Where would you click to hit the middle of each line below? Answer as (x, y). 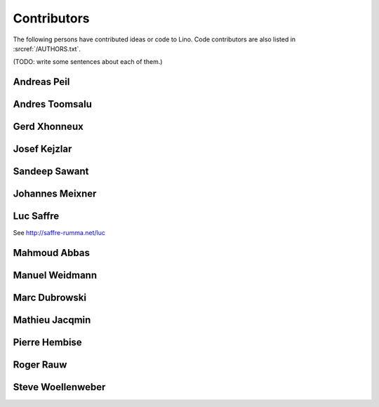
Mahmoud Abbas (52, 253)
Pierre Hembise (47, 343)
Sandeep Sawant (51, 172)
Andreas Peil (41, 82)
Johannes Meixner (55, 194)
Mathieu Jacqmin (52, 320)
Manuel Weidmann (55, 275)
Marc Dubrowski (50, 298)
